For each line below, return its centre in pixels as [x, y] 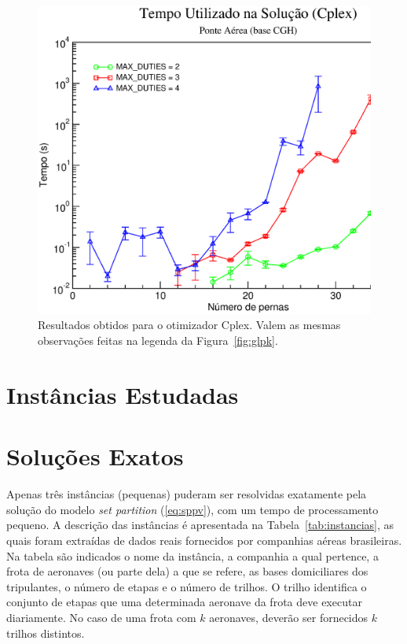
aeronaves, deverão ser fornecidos [289, 617]
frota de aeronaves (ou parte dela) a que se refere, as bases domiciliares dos [187, 571]
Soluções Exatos [95, 456]
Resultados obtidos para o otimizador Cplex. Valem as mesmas [189, 325]
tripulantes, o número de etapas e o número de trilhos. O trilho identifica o [187, 586]
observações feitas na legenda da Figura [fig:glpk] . [158, 341]
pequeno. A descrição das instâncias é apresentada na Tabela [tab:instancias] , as [200, 525]
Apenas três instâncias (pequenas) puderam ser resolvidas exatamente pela [187, 494]
